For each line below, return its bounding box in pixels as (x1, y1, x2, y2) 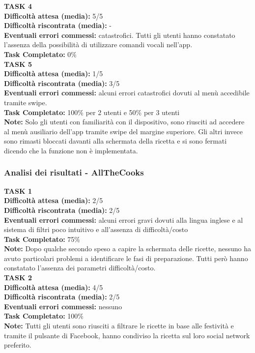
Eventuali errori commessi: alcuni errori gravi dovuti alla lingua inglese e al (4, 214, 243, 225)
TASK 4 (4, 1, 32, 11)
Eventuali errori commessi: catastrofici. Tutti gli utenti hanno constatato (4, 29, 235, 40)
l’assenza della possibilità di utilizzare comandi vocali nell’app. (4, 39, 193, 50)
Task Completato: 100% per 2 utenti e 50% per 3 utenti (4, 107, 180, 117)
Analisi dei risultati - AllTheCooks (4, 166, 144, 178)
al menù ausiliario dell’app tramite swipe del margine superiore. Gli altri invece (4, 126, 243, 136)
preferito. (4, 340, 31, 350)
